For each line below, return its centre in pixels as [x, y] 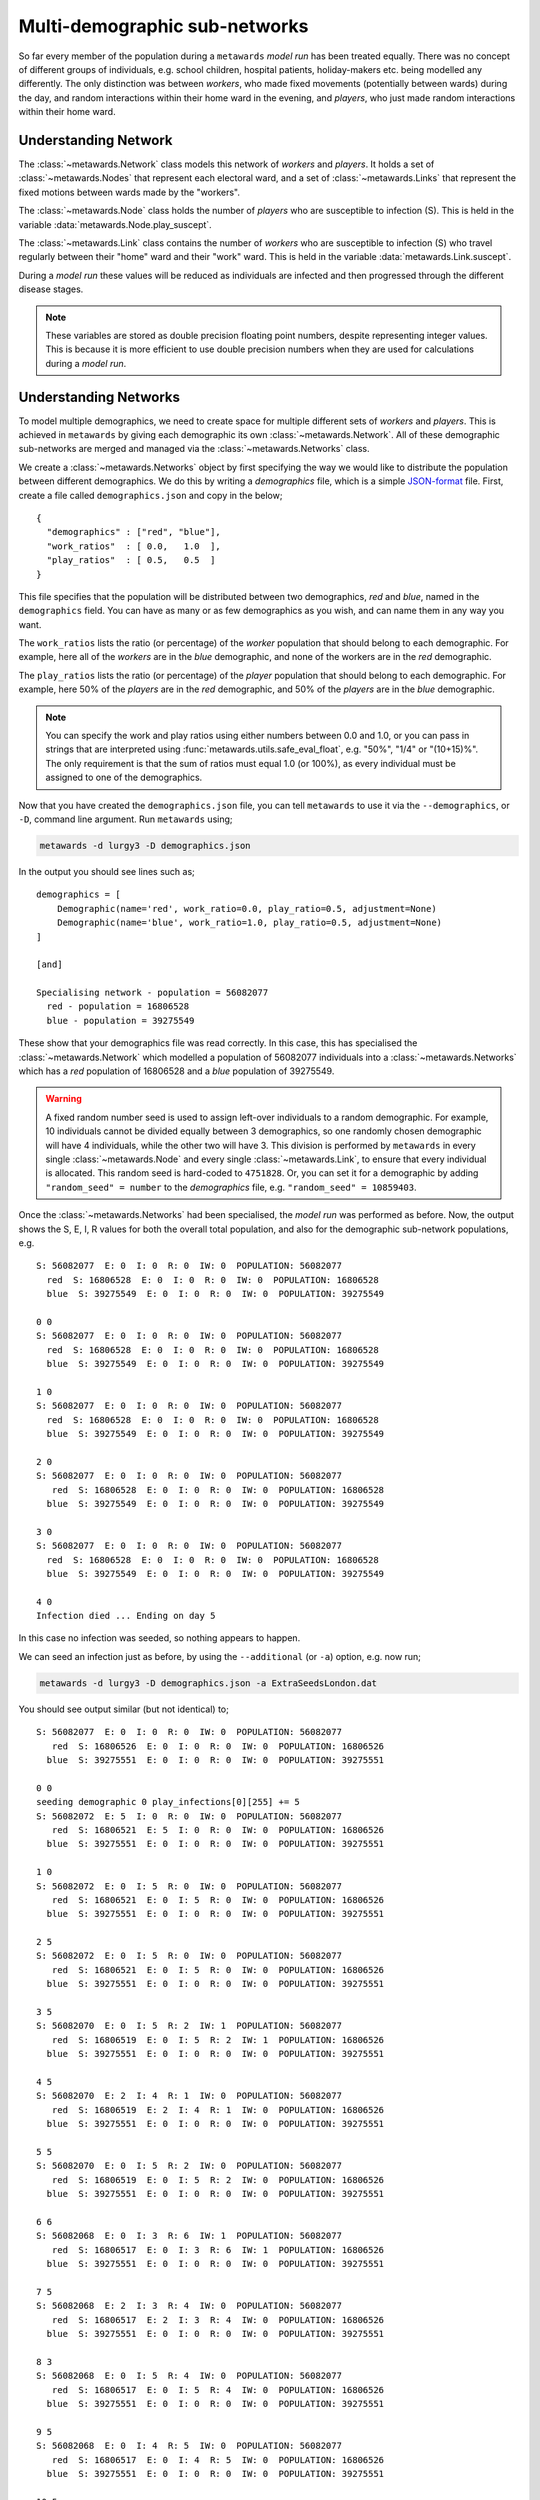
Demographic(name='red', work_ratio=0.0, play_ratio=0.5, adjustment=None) [246, 908]
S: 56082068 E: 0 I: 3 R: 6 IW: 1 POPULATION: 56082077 [189, 2236]
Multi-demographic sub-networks [163, 26]
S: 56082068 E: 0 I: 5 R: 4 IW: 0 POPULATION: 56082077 [189, 2376]
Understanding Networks [99, 396]
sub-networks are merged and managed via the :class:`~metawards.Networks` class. [194, 449]
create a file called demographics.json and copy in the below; [150, 495]
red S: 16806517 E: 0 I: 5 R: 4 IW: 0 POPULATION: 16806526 [218, 2389]
